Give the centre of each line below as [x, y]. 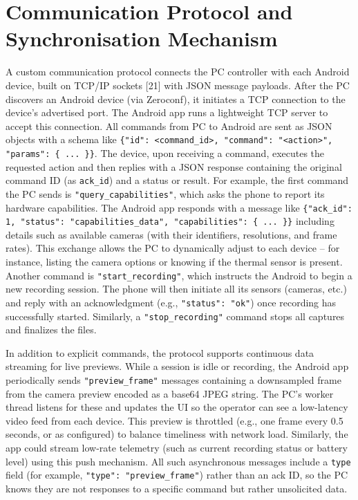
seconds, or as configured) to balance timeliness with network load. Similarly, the [177, 434]
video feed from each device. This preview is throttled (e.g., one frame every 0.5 [175, 420]
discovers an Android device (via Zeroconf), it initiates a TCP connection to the [176, 99]
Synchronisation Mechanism [142, 38]
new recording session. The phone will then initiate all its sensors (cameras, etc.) [176, 289]
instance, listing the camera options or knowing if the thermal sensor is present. [174, 261]
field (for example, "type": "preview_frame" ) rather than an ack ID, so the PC [177, 475]
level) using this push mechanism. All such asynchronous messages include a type [178, 461]
